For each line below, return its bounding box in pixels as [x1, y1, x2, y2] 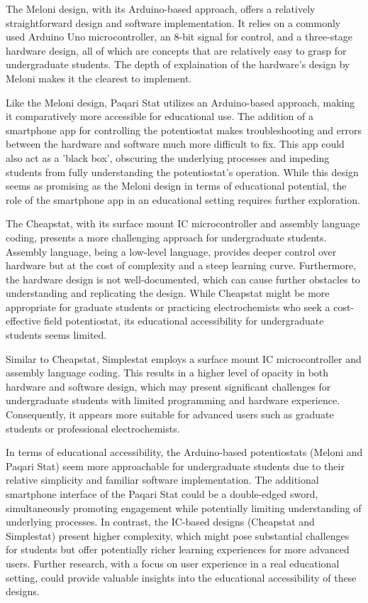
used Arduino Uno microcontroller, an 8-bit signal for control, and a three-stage [6, 29, 352, 44]
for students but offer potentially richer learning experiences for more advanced [6, 542, 350, 557]
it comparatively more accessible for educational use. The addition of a [6, 109, 313, 124]
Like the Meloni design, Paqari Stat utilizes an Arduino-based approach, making [6, 94, 355, 109]
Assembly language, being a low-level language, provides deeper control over [6, 244, 337, 259]
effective [6, 313, 41, 328]
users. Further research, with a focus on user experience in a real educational [6, 555, 340, 570]
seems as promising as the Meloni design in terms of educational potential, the [6, 178, 347, 193]
